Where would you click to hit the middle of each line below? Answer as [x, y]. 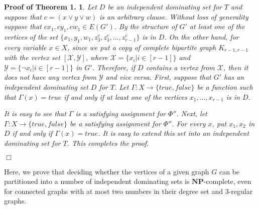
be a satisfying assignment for [115, 123]
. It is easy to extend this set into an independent [174, 133]
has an [234, 77]
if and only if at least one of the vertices [125, 96]
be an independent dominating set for [165, 7]
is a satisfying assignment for [120, 114]
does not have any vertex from [50, 77]
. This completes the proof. [108, 143]
